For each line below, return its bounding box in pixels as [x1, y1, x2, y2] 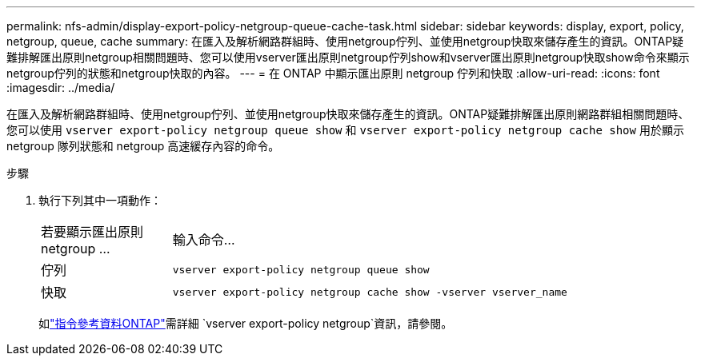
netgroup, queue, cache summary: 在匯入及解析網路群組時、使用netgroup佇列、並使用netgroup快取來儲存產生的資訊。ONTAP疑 [6, 34, 684, 48]
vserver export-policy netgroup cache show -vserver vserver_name [172, 285, 567, 298]
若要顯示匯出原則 [41, 224, 144, 240]
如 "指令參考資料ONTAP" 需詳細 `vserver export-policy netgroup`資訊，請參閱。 [38, 316, 453, 330]
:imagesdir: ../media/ [6, 81, 115, 94]
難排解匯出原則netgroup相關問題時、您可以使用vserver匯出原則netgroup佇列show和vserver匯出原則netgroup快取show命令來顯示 [6, 50, 690, 64]
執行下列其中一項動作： [38, 193, 162, 207]
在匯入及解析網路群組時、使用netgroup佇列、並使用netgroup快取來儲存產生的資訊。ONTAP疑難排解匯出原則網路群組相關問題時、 [6, 107, 690, 121]
